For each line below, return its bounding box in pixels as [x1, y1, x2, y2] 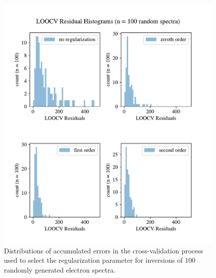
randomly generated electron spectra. [4, 265, 116, 275]
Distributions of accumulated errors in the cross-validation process [4, 245, 203, 255]
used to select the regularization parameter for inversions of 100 [4, 255, 195, 265]
